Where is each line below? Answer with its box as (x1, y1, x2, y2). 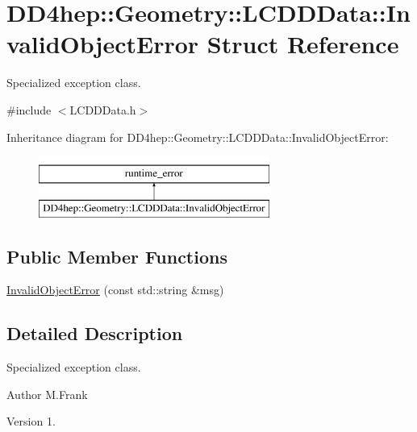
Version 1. (6, 413, 56, 430)
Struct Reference (206, 27, 399, 60)
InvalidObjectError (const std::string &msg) (6, 281, 224, 298)
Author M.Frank (6, 385, 88, 402)
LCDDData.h (69, 101, 136, 118)
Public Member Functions (6, 243, 227, 268)
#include (6, 101, 52, 118)
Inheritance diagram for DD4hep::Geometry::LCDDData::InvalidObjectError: (6, 128, 389, 145)
